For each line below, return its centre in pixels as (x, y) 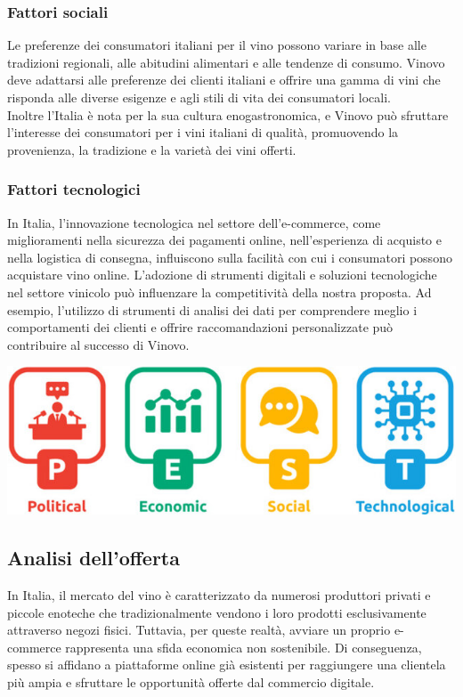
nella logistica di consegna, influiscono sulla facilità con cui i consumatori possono (230, 257)
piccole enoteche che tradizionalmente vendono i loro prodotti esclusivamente (217, 612)
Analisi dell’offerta (93, 558)
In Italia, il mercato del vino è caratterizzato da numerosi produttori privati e (219, 595)
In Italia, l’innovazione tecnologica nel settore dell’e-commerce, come (194, 222)
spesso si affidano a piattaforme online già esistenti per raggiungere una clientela (227, 665)
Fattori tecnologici (74, 189)
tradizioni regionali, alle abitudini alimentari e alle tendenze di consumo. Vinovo (226, 62)
